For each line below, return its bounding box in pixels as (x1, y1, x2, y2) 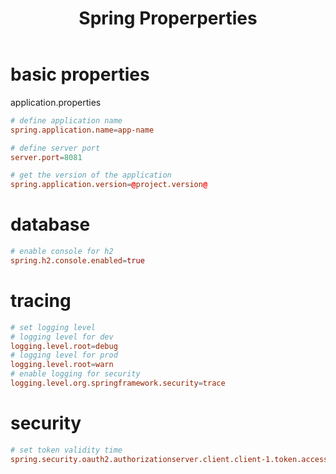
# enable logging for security (10, 369, 141, 379)
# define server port (10, 143, 101, 153)
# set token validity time (10, 445, 123, 455)
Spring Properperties (78, 7, 258, 30)
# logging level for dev (10, 332, 114, 342)
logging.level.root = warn (10, 360, 114, 370)
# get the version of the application (10, 170, 172, 181)
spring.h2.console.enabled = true (10, 256, 145, 266)
